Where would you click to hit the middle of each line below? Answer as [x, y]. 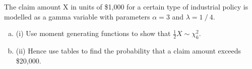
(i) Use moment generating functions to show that [93, 33]
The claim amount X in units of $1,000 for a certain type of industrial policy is [126, 6]
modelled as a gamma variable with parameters [77, 16]
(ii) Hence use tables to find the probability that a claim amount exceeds [129, 50]
